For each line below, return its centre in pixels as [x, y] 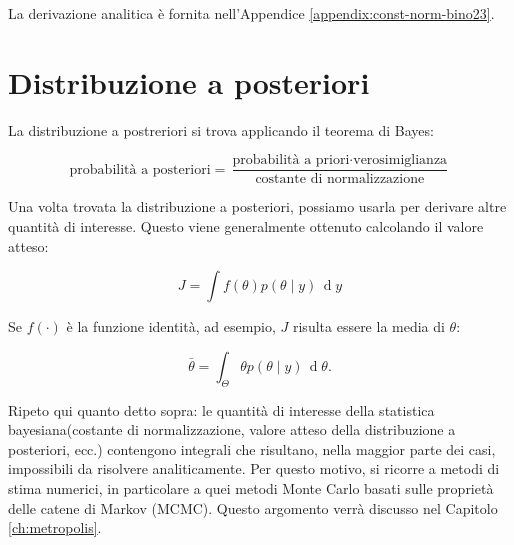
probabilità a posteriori [140, 169]
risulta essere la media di [368, 326]
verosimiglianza [400, 160]
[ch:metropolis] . [55, 527]
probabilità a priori [291, 160]
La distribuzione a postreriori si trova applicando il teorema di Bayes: [221, 129]
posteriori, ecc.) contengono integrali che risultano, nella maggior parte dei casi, [252, 448]
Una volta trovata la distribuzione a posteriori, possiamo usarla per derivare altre [257, 206]
